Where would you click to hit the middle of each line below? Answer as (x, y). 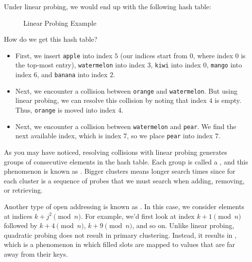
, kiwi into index (176, 65)
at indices (18, 216)
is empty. (228, 100)
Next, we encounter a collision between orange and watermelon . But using (126, 90)
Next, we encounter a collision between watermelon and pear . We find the (126, 126)
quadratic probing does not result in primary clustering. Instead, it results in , (120, 235)
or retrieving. (23, 190)
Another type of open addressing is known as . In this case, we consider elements (124, 206)
